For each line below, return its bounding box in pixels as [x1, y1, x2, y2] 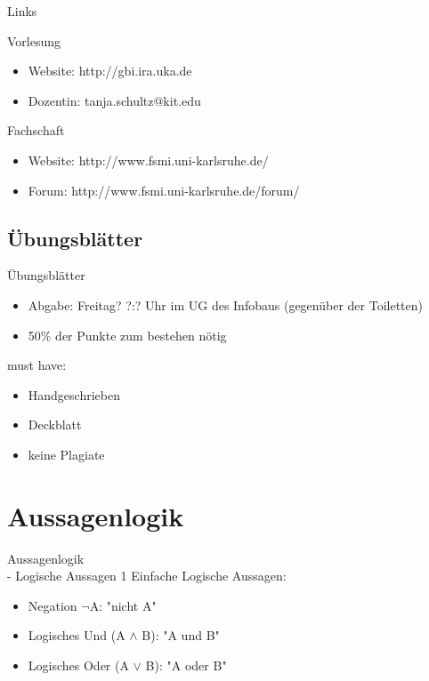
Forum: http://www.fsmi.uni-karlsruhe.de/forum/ [28, 180, 300, 199]
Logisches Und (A [28, 626, 125, 645]
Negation [28, 596, 77, 614]
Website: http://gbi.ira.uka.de [28, 61, 192, 80]
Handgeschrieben [28, 385, 120, 404]
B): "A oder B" [145, 656, 227, 675]
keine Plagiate [28, 445, 105, 463]
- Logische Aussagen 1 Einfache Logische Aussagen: [7, 566, 287, 585]
